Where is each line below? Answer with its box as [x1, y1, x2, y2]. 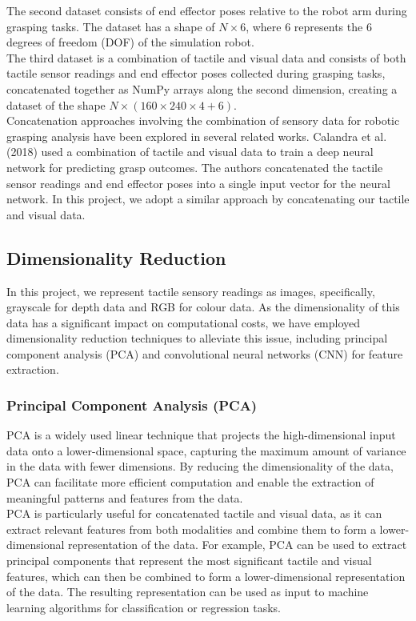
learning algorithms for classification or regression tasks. [6, 599, 281, 615]
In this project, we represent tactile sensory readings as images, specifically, [6, 282, 375, 299]
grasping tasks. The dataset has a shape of [6, 18, 215, 34]
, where [246, 18, 282, 34]
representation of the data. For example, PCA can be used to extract [68, 536, 407, 553]
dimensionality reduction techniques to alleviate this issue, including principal [6, 330, 388, 347]
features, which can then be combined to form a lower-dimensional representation [6, 567, 406, 584]
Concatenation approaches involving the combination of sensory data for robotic [6, 112, 400, 129]
